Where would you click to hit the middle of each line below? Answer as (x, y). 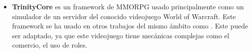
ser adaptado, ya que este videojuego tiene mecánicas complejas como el (121, 35)
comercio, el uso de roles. (50, 45)
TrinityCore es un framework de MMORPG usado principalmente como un (128, 6)
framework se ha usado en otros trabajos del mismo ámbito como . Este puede (130, 26)
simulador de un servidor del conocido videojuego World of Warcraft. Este (124, 16)
